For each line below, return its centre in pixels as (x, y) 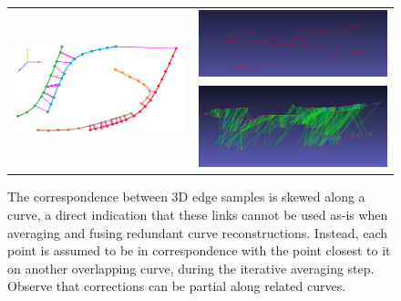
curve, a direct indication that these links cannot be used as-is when (198, 215)
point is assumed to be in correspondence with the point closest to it (199, 250)
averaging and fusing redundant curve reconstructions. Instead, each (198, 232)
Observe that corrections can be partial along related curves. (177, 286)
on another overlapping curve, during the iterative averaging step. (191, 268)
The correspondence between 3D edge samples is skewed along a (186, 197)
